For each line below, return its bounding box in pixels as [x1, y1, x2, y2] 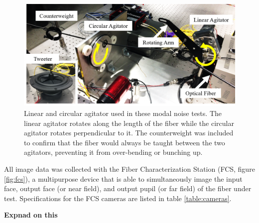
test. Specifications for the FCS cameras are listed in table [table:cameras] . [4, 193, 232, 203]
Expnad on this [4, 210, 58, 220]
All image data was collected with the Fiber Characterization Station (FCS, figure [4, 163, 255, 174]
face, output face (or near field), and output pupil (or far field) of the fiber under [4, 183, 252, 194]
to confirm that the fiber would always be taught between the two [24, 137, 225, 147]
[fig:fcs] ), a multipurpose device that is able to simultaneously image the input [4, 173, 243, 184]
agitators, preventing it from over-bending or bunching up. [24, 147, 203, 157]
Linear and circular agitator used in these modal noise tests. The [24, 108, 222, 118]
